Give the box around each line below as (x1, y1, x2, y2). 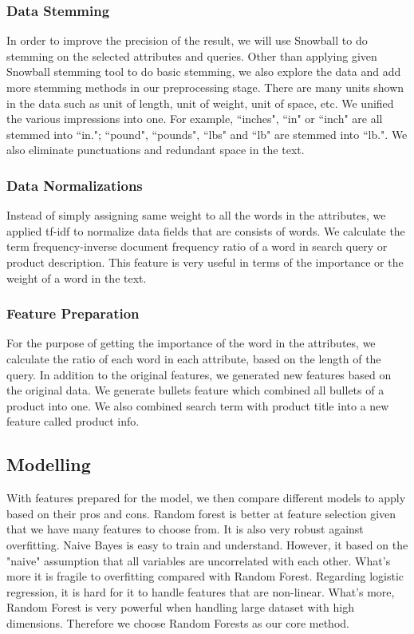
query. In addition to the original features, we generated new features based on (6, 366, 392, 382)
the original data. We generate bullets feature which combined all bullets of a (6, 382, 384, 398)
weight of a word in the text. (6, 269, 147, 286)
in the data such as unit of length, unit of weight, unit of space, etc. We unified (6, 94, 394, 111)
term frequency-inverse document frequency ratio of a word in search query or (6, 238, 388, 255)
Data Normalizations (6, 175, 143, 195)
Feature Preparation (6, 303, 140, 323)
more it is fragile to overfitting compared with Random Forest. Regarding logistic (6, 568, 404, 584)
